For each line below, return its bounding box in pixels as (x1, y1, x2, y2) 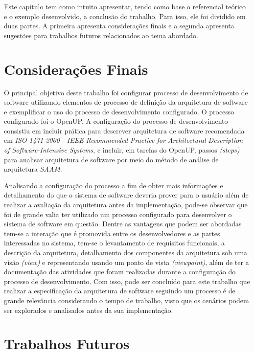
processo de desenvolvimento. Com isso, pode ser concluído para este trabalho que (4, 276, 250, 286)
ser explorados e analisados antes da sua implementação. (4, 305, 173, 315)
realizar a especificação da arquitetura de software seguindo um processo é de (4, 286, 235, 296)
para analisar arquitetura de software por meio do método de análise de (4, 154, 219, 164)
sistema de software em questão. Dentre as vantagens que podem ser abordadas (4, 219, 242, 229)
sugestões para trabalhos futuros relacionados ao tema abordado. (4, 30, 198, 40)
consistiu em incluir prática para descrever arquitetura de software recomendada (4, 125, 245, 135)
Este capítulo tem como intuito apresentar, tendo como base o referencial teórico (4, 1, 246, 11)
